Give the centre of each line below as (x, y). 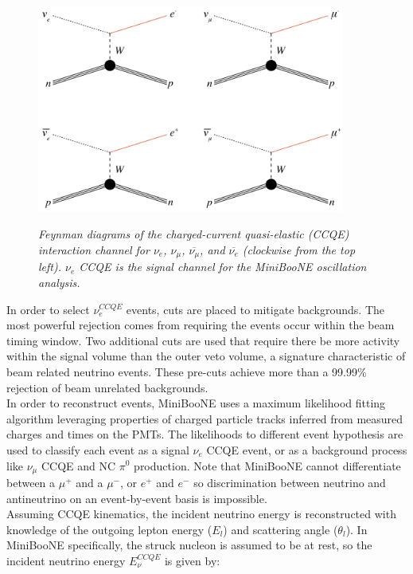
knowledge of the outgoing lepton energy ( (109, 529)
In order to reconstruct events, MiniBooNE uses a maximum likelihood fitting (196, 403)
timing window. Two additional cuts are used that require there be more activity (203, 340)
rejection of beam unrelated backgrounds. (107, 387)
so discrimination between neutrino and (290, 483)
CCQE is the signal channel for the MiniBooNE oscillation (223, 267)
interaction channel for (94, 249)
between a (31, 483)
